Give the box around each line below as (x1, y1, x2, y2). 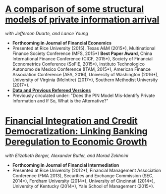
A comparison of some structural (5, 3, 144, 15)
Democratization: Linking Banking (5, 126, 148, 137)
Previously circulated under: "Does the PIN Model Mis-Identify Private (12, 93, 155, 98)
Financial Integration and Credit (5, 115, 138, 127)
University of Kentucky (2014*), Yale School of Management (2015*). (12, 183, 155, 189)
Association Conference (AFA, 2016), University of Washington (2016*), (12, 71, 159, 77)
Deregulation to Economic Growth (5, 136, 147, 147)
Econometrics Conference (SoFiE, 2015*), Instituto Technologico (12, 61, 145, 67)
